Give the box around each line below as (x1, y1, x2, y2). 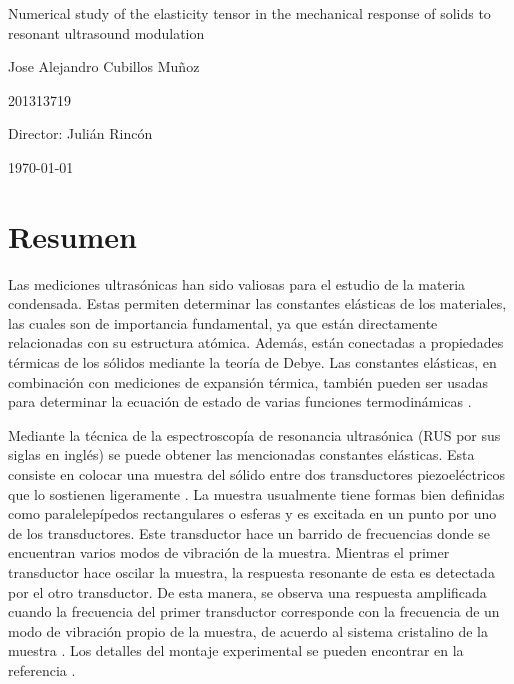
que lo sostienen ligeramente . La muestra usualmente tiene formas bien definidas (8, 483, 505, 504)
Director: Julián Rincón (8, 123, 153, 144)
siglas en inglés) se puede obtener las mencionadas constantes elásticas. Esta (8, 444, 475, 465)
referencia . (8, 659, 76, 680)
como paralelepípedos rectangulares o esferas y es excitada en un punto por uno (8, 503, 497, 524)
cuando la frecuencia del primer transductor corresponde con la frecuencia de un (8, 601, 500, 622)
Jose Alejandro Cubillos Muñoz (8, 56, 200, 77)
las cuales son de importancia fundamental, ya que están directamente (8, 312, 438, 333)
